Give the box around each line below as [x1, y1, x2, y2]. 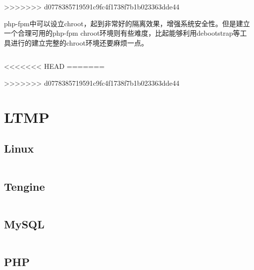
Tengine [4, 178, 45, 194]
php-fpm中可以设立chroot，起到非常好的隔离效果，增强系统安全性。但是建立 [4, 18, 250, 28]
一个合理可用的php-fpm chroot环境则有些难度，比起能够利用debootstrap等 [4, 28, 240, 38]
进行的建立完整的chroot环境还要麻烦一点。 [10, 37, 148, 48]
